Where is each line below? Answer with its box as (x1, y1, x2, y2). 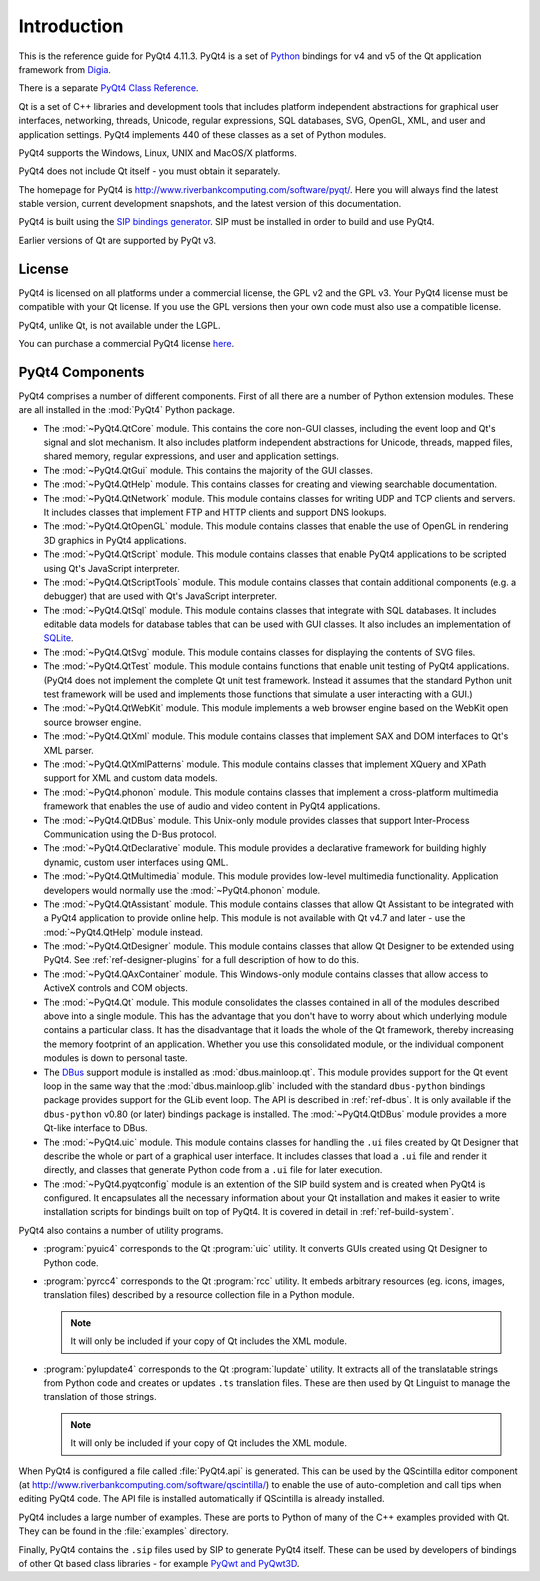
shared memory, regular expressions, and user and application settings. (43, 450, 340, 462)
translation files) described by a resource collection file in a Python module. (43, 1289, 355, 1301)
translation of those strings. (43, 1391, 157, 1403)
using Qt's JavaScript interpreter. (43, 562, 180, 574)
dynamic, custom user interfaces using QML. (43, 856, 229, 868)
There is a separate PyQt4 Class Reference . (18, 82, 199, 94)
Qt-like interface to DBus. (43, 1122, 149, 1134)
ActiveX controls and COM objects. (43, 982, 189, 994)
